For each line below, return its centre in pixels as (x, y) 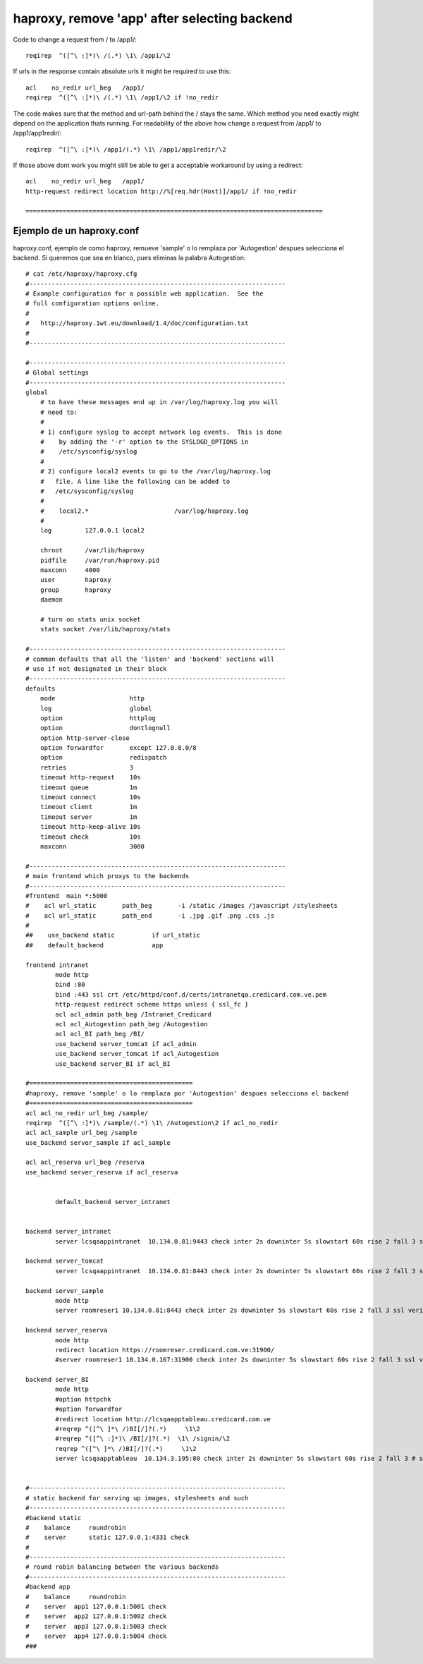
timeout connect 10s (90, 797)
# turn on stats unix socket (90, 619)
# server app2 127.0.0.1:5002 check (96, 1616)
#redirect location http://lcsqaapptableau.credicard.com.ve (163, 1419)
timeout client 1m (88, 807)
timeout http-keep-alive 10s (90, 827)
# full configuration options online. (93, 304)
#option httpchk (83, 1399)
